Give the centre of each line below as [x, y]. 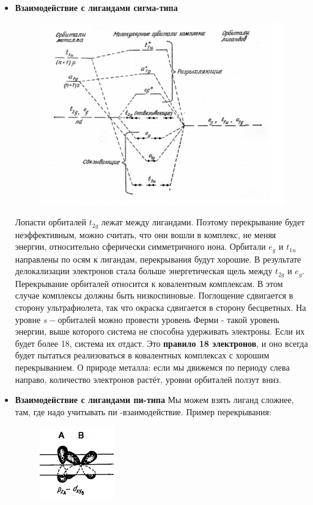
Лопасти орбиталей [51, 222]
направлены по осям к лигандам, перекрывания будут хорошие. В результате [158, 259]
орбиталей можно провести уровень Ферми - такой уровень [168, 319]
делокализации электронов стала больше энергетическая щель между [144, 271]
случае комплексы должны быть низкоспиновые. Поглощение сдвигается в [154, 295]
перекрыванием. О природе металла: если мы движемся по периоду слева [152, 367]
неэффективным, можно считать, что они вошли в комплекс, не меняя [145, 234]
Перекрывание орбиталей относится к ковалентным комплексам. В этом [149, 283]
